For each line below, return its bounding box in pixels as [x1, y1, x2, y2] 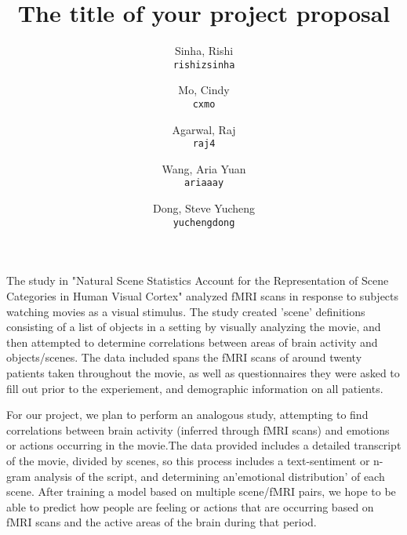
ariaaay [184, 177, 224, 189]
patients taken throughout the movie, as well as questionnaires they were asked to [6, 364, 400, 380]
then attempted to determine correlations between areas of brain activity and [6, 333, 378, 350]
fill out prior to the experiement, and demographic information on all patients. [6, 380, 383, 396]
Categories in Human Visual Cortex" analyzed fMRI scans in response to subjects [6, 287, 399, 304]
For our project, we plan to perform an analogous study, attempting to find [6, 406, 369, 423]
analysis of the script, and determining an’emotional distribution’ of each [34, 468, 385, 484]
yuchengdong [173, 217, 235, 228]
